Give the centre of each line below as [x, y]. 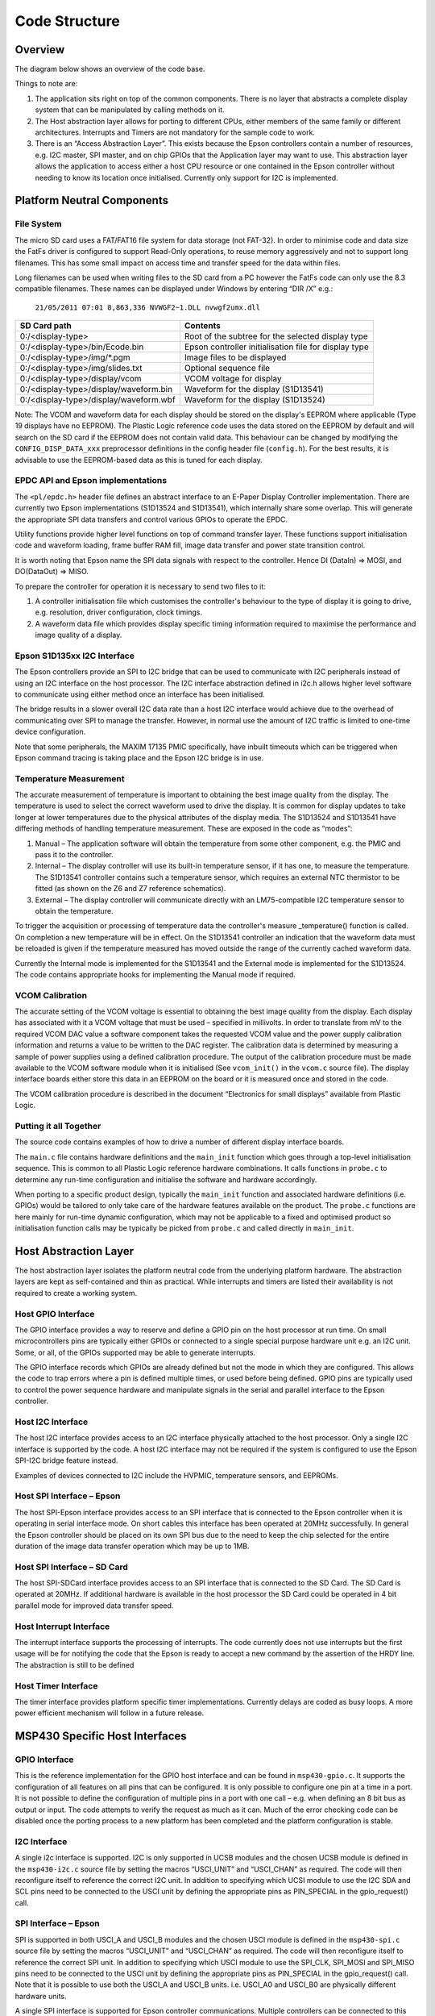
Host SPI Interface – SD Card [71, 1567]
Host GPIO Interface [55, 1314]
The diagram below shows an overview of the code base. [110, 69]
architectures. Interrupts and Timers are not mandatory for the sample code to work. [175, 132]
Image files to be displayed [235, 357]
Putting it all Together [58, 1126]
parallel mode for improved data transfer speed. [94, 1606]
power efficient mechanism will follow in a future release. [110, 1713]
